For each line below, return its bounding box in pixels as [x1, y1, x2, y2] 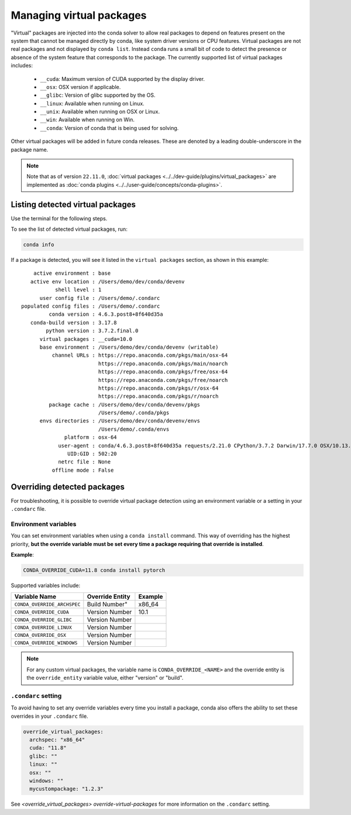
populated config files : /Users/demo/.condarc [21, 303, 160, 310]
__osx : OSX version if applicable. [40, 83, 121, 90]
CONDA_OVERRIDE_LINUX [14, 624, 73, 630]
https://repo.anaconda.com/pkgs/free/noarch [98, 377, 228, 383]
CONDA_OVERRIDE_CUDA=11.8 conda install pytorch [23, 567, 166, 574]
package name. [11, 146, 49, 153]
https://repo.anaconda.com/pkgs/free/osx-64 [98, 369, 228, 375]
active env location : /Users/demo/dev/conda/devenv [30, 278, 185, 285]
